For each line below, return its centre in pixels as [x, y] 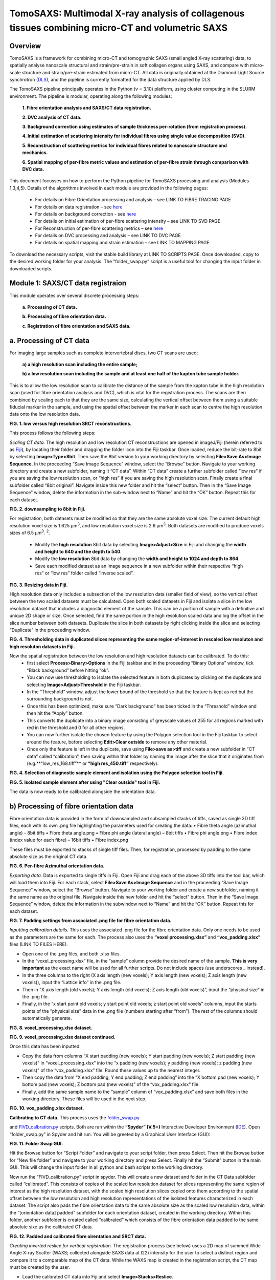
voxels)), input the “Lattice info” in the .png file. [72, 983]
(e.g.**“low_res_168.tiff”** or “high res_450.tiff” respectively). [93, 763]
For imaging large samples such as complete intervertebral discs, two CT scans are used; [104, 353]
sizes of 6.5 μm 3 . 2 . [30, 532]
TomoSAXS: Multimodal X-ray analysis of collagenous [127, 13]
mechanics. [35, 153]
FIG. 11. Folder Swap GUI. [36, 1144]
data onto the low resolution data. [45, 414]
